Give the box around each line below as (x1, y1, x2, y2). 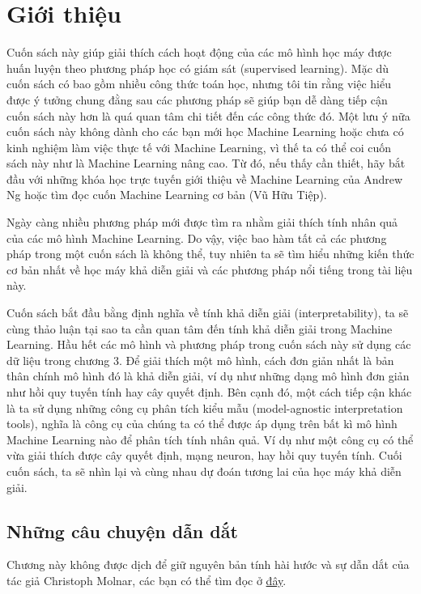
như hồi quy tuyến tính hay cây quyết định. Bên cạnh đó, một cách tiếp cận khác (6, 384, 412, 400)
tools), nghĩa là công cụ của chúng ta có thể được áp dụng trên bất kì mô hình (6, 415, 398, 432)
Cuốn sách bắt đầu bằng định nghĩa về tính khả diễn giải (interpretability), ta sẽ (6, 304, 409, 321)
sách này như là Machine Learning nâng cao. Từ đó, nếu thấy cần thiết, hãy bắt (6, 155, 406, 172)
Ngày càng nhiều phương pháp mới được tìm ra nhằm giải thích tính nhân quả (6, 214, 398, 231)
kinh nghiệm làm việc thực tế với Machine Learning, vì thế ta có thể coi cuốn (6, 138, 392, 155)
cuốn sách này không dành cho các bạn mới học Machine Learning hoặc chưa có (6, 123, 404, 140)
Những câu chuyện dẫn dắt (6, 518, 238, 543)
